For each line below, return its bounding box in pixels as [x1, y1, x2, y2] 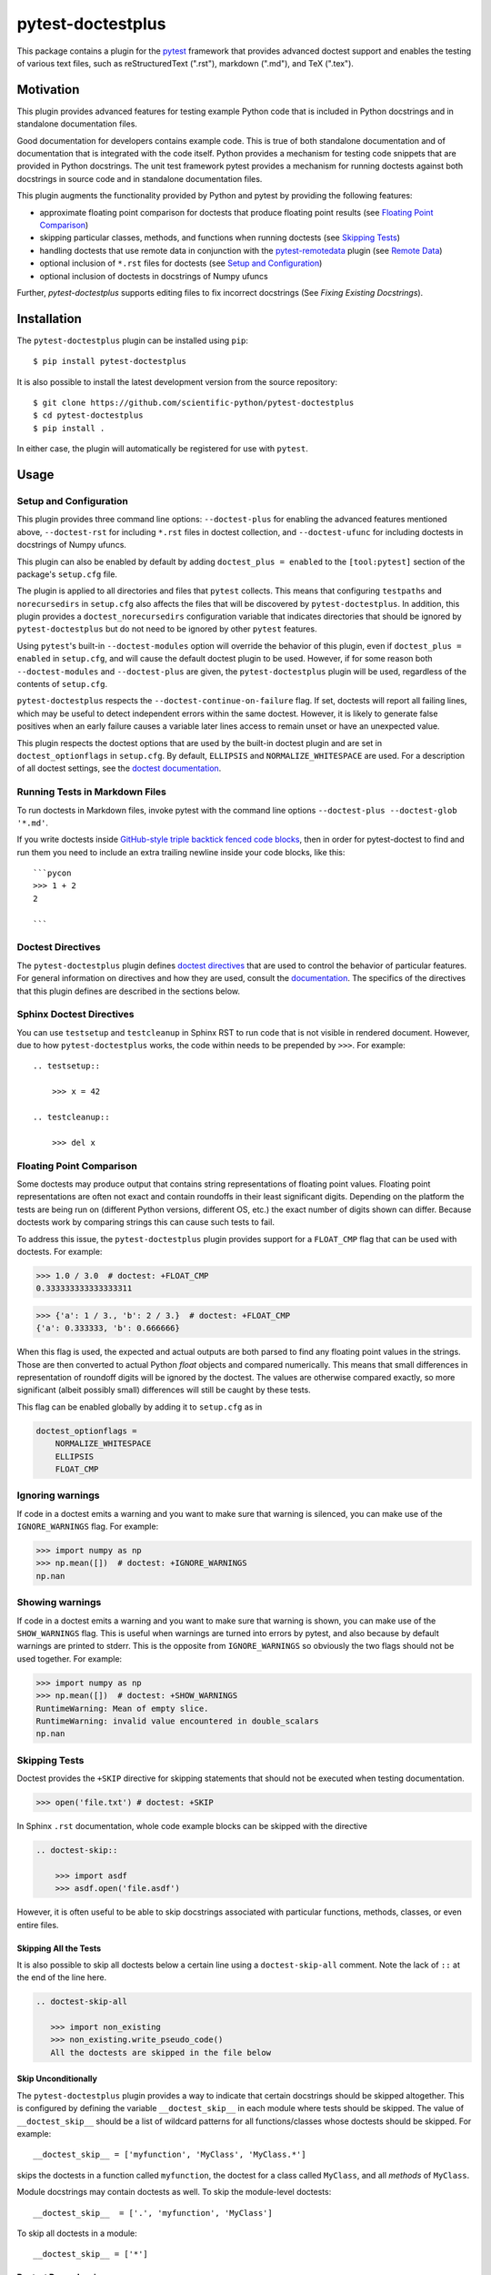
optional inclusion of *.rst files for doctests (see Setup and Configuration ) [39, 258, 323, 268]
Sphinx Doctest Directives [16, 1008, 135, 1021]
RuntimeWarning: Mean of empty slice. [35, 1703, 209, 1714]
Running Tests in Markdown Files [16, 785, 167, 798]
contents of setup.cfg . [16, 679, 108, 690]
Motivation [16, 82, 80, 97]
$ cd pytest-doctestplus [33, 410, 144, 420]
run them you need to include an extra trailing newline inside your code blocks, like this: [16, 846, 346, 857]
